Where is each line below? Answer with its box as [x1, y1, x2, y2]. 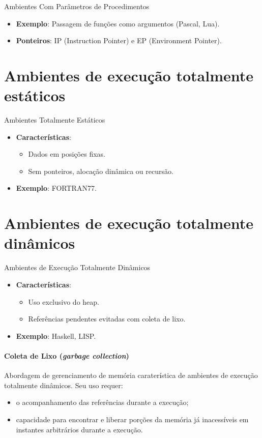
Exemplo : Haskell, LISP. [16, 330, 96, 341]
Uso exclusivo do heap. [28, 296, 99, 307]
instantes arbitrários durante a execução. [16, 424, 143, 434]
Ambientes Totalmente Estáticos [4, 114, 105, 125]
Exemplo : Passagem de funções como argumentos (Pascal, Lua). [16, 18, 220, 28]
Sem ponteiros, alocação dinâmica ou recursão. [28, 165, 173, 176]
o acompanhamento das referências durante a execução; [16, 397, 189, 407]
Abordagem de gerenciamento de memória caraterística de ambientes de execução [4, 370, 258, 381]
